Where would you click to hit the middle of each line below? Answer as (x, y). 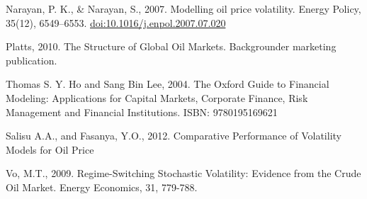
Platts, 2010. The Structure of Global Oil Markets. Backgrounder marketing (171, 46)
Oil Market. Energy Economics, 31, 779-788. (102, 187)
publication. (32, 60)
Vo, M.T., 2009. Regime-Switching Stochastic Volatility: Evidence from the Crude (183, 173)
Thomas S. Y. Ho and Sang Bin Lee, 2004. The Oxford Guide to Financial (168, 84)
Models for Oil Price (50, 149)
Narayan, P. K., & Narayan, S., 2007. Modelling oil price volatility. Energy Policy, (183, 8)
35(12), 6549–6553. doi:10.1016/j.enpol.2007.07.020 (116, 22)
